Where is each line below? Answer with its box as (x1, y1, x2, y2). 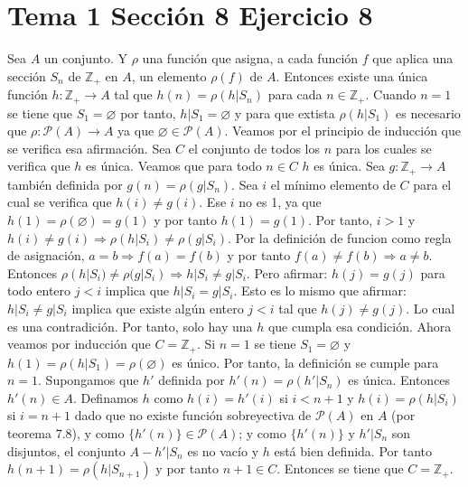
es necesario (396, 103, 461, 122)
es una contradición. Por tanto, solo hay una (7, 316, 253, 335)
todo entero (7, 281, 71, 300)
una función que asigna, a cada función (142, 49, 359, 68)
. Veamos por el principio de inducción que (224, 121, 461, 140)
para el (413, 174, 452, 193)
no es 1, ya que (239, 192, 322, 211)
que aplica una (372, 49, 454, 68)
